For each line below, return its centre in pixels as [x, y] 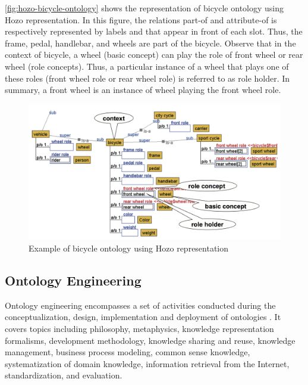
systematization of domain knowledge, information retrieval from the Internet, [147, 363]
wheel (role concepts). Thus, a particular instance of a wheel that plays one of [147, 66]
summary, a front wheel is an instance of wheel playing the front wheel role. [143, 90]
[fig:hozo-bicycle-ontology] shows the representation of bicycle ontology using [144, 8]
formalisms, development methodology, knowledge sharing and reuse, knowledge [150, 340]
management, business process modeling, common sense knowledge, [128, 352]
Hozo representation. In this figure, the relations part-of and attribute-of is [141, 19]
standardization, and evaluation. [64, 375]
